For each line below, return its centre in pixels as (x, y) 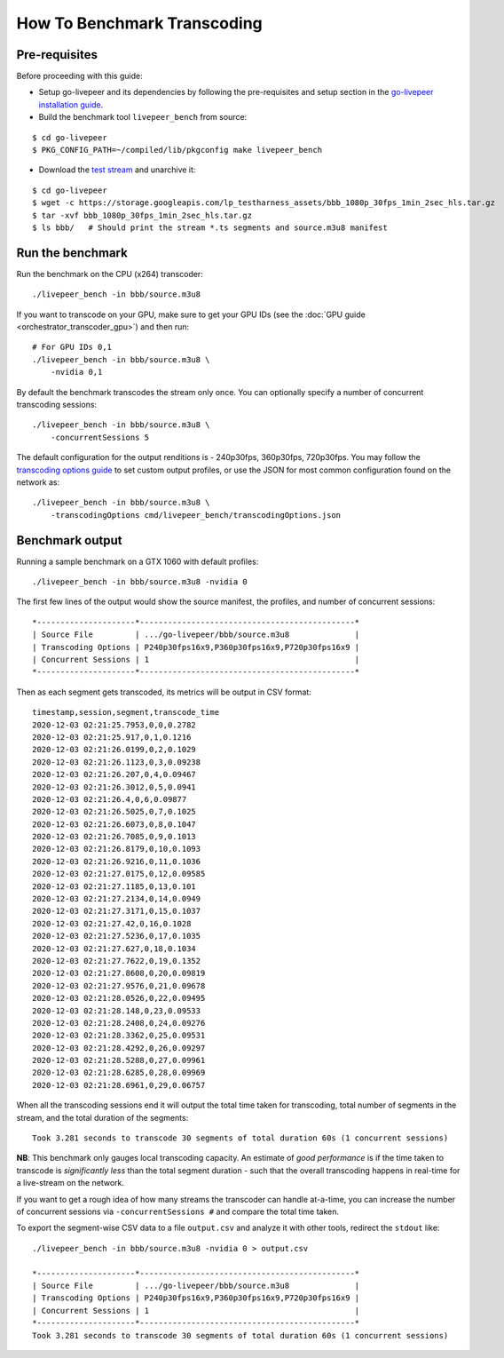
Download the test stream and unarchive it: (117, 170)
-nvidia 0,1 (76, 372)
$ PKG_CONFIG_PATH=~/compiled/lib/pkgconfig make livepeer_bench (177, 150)
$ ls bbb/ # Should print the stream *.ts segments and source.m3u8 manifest (210, 227)
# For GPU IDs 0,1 (72, 347)
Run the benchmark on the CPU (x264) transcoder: (110, 274)
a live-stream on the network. (70, 1183)
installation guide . (71, 104)
